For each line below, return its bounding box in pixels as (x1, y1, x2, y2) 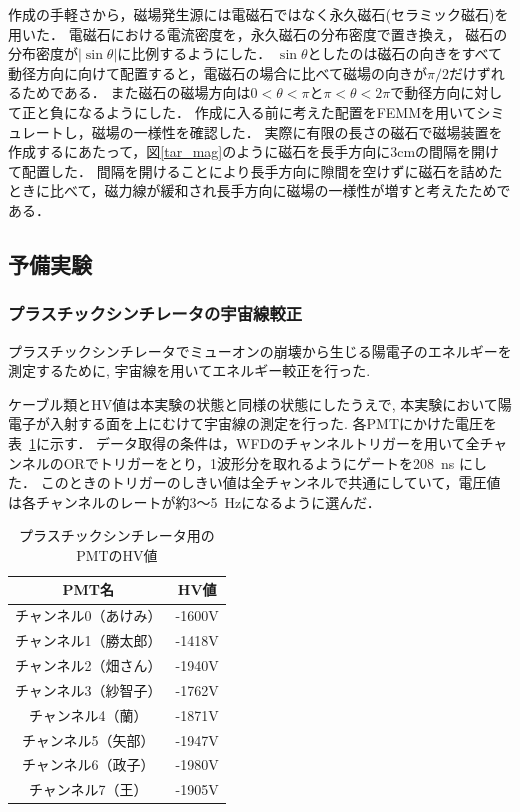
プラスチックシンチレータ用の (19, 525, 215, 546)
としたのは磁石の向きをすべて (307, 43, 502, 64)
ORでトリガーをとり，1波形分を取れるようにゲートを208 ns (63, 452, 455, 473)
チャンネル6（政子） (22, 754, 155, 775)
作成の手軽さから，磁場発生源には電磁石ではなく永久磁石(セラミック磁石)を (8, 4, 509, 24)
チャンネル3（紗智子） (15, 679, 162, 700)
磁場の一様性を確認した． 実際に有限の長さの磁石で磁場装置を (91, 121, 503, 142)
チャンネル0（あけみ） (15, 605, 162, 626)
